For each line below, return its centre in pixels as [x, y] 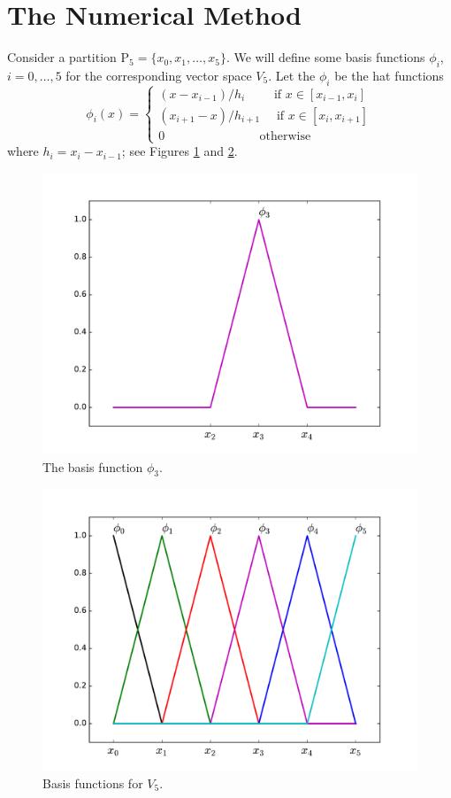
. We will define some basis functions [325, 57]
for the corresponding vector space [159, 75]
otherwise [285, 137]
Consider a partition [62, 57]
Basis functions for [93, 783]
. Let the [292, 75]
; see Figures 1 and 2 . [180, 151]
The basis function [93, 466]
